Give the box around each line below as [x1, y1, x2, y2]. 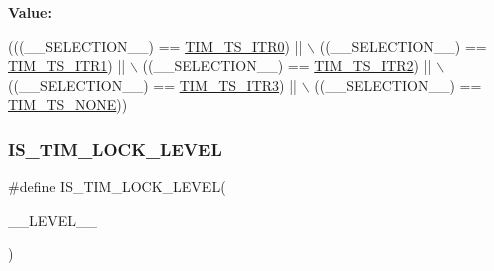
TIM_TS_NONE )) [8, 94, 128, 115]
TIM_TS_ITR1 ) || [8, 55, 126, 76]
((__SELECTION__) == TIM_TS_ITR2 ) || [142, 55, 432, 76]
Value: [8, 2, 52, 22]
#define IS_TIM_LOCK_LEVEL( [8, 176, 226, 197]
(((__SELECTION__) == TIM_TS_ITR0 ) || [8, 35, 303, 56]
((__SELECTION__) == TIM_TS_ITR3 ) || [8, 74, 297, 95]
